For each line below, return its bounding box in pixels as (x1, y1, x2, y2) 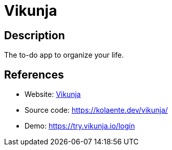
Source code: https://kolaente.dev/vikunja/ (25, 106, 168, 115)
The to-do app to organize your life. (4, 51, 124, 60)
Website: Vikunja (25, 90, 81, 99)
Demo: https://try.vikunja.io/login (25, 121, 135, 131)
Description (4, 29, 65, 42)
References (4, 68, 64, 81)
